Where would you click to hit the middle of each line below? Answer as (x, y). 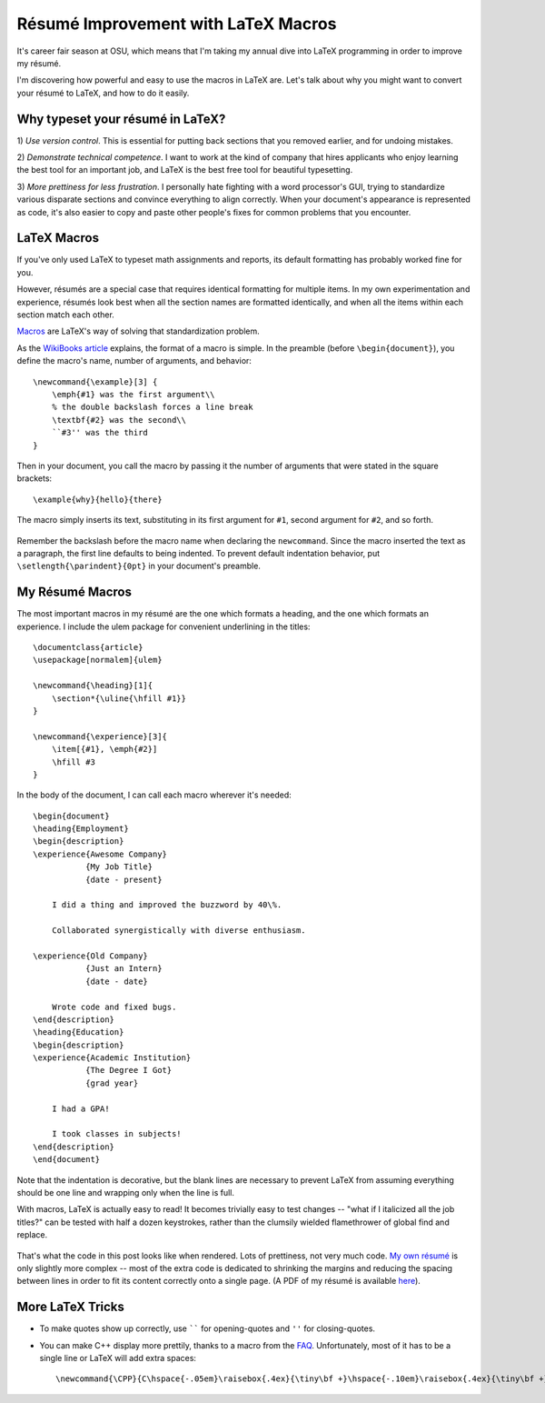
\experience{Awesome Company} (100, 854)
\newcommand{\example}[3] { (95, 381)
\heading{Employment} (81, 829)
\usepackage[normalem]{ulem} (98, 660)
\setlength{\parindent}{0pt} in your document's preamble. (139, 566)
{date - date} (117, 981)
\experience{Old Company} (91, 956)
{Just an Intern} (124, 969)
